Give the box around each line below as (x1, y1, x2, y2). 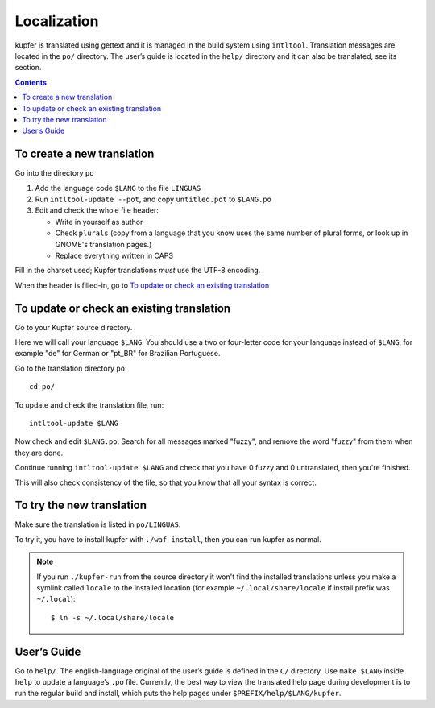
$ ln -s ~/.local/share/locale (51, 613, 175, 622)
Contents (14, 77, 48, 87)
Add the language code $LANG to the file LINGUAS (35, 183, 201, 193)
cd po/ (29, 383, 56, 391)
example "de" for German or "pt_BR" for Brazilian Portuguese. (14, 349, 221, 358)
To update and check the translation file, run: (14, 400, 164, 410)
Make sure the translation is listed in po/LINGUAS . (14, 520, 181, 529)
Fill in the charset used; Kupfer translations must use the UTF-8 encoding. (14, 266, 261, 275)
